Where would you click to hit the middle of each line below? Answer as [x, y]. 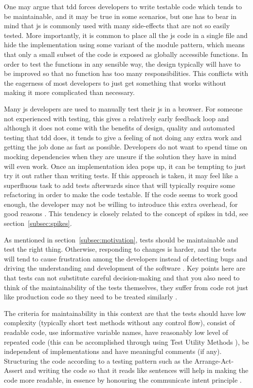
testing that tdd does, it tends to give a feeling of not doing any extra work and [123, 137]
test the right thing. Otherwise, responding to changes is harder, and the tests [120, 249]
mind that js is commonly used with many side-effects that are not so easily [117, 26]
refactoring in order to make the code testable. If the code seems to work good [121, 194]
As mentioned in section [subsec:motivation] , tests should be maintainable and [121, 239]
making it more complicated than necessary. [69, 92]
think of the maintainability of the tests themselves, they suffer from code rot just [126, 287]
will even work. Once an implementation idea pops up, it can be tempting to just [125, 166]
